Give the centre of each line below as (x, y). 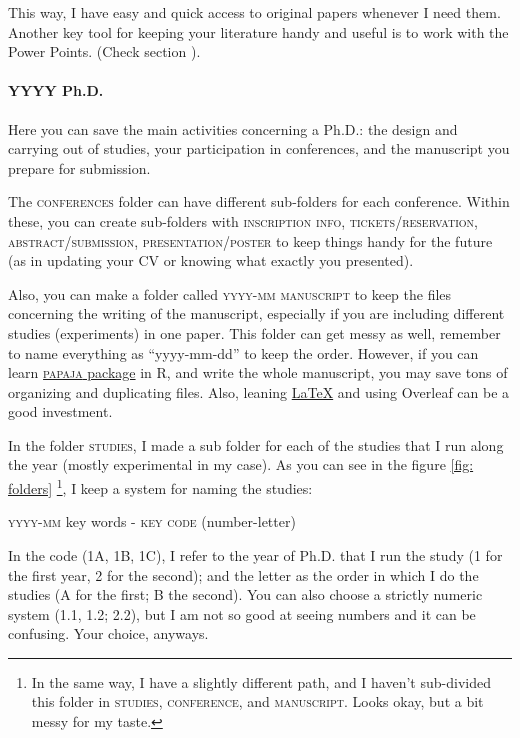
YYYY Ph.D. (56, 90)
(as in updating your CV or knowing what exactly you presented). (211, 260)
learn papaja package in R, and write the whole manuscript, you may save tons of (258, 372)
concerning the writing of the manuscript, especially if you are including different (256, 313)
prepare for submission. (79, 167)
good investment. (60, 411)
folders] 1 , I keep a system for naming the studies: (160, 486)
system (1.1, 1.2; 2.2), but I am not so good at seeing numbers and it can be (242, 613)
